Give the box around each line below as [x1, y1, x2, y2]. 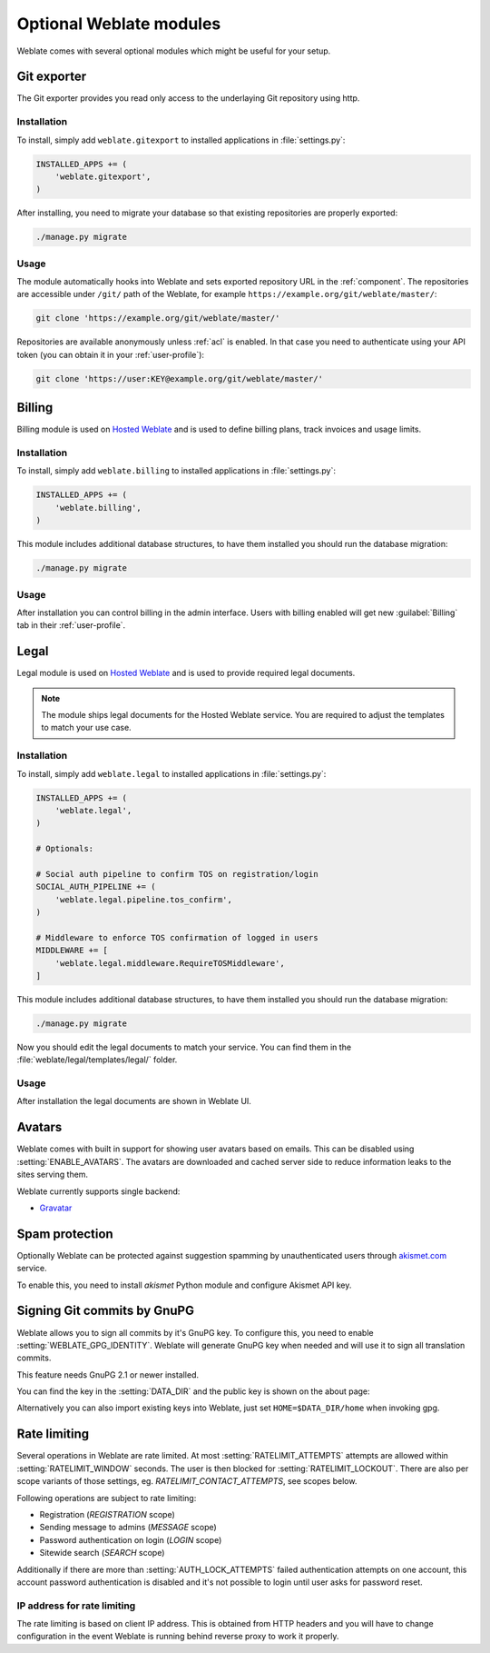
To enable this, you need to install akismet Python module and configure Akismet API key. [16, 1280, 352, 1290]
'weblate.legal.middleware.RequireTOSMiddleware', [54, 958, 285, 968]
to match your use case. [41, 722, 132, 733]
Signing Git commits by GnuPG [16, 1303, 195, 1319]
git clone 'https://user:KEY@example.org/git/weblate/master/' [35, 373, 324, 383]
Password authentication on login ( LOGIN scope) [39, 1534, 222, 1545]
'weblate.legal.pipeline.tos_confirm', [54, 894, 233, 904]
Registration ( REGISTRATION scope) [39, 1509, 176, 1519]
